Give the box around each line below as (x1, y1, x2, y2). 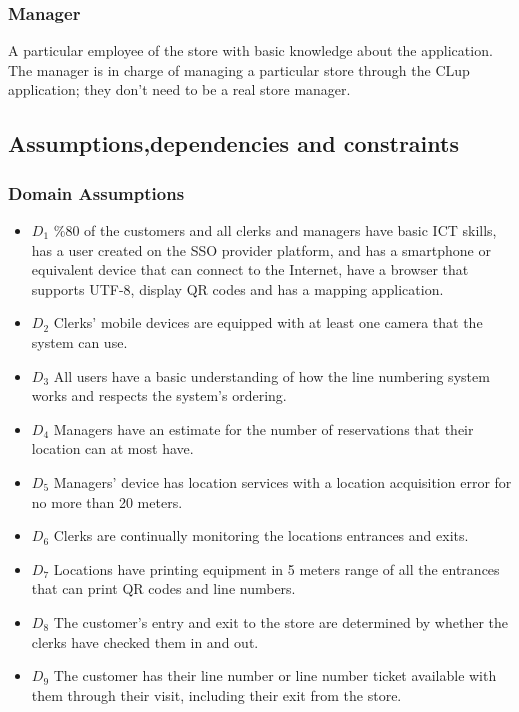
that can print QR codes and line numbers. (31, 578, 296, 599)
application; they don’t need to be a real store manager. (8, 79, 351, 100)
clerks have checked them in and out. (31, 631, 259, 652)
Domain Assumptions (8, 180, 185, 205)
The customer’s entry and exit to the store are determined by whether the (53, 611, 508, 632)
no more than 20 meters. (31, 491, 183, 512)
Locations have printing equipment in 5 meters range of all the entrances (53, 558, 500, 579)
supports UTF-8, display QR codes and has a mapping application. (31, 278, 444, 299)
